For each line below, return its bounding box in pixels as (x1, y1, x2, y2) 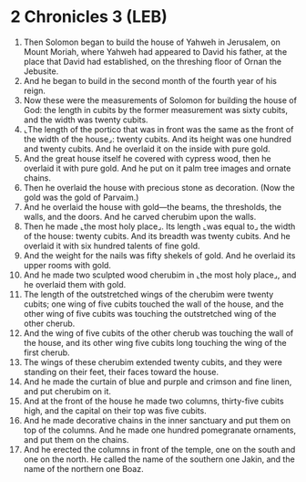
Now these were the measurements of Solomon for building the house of (23, 94, 297, 106)
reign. (23, 85, 46, 96)
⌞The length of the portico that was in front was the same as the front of (23, 123, 294, 134)
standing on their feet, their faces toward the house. (23, 366, 219, 377)
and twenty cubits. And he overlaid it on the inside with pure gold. (23, 143, 271, 154)
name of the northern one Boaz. (23, 463, 144, 474)
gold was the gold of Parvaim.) (23, 192, 139, 203)
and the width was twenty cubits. (23, 114, 148, 125)
